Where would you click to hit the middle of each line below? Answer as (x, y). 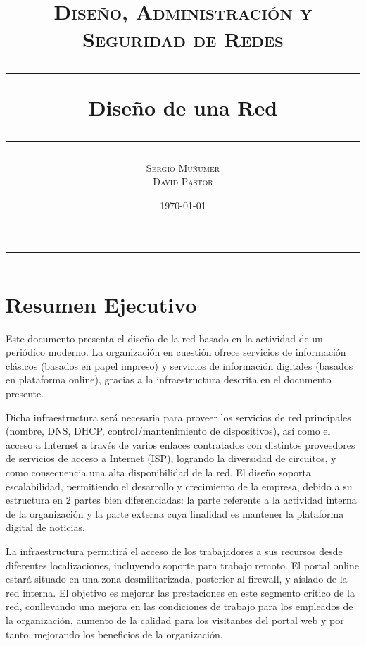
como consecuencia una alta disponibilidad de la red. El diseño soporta (158, 472)
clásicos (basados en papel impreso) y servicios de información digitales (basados (179, 365)
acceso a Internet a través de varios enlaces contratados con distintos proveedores (181, 444)
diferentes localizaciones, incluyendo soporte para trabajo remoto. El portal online (182, 565)
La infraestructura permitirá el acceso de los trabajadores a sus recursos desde (174, 551)
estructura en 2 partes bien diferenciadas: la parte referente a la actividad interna (181, 500)
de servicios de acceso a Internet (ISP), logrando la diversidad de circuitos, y (171, 458)
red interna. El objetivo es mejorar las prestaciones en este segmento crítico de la (180, 592)
